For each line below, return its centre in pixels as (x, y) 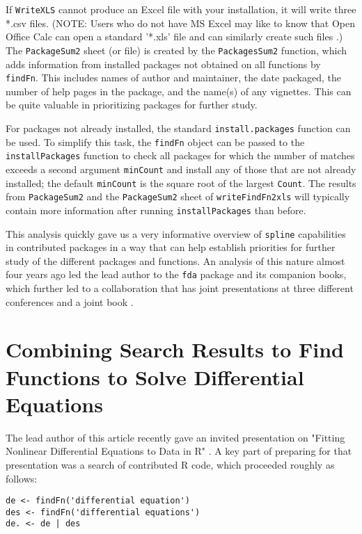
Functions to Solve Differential (155, 377)
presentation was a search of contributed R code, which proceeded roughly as (170, 464)
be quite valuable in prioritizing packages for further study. (132, 105)
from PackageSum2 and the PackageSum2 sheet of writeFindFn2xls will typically (178, 196)
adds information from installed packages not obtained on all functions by (163, 64)
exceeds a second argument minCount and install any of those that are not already (181, 169)
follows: (22, 478)
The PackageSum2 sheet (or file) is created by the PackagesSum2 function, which (176, 50)
